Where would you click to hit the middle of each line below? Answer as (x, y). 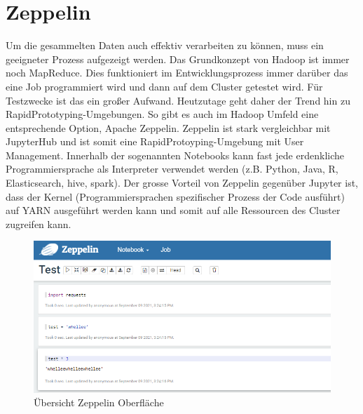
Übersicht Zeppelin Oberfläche (99, 402)
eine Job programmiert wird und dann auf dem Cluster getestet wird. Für (164, 86)
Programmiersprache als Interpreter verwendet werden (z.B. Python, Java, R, (172, 169)
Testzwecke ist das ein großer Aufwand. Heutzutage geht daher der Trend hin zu (178, 100)
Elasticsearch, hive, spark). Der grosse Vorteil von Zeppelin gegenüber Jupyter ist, (182, 183)
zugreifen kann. (39, 223)
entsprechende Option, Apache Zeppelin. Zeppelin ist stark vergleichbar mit (168, 127)
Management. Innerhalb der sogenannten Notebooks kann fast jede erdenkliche (175, 155)
